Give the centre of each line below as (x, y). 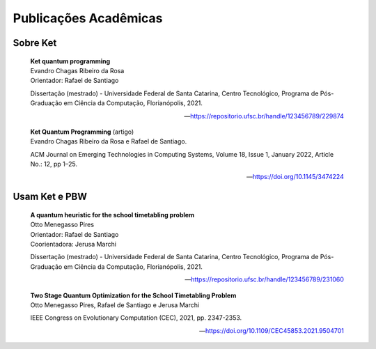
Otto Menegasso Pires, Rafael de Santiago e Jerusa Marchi (115, 305)
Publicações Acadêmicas (88, 18)
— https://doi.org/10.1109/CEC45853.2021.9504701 (271, 330)
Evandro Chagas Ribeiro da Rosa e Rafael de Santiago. (109, 141)
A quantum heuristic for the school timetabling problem (112, 215)
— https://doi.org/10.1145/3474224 (295, 177)
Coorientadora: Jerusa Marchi (73, 245)
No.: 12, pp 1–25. (54, 164)
